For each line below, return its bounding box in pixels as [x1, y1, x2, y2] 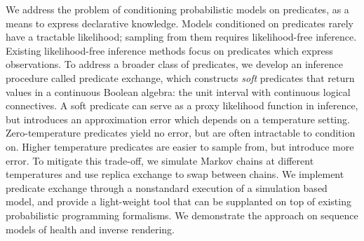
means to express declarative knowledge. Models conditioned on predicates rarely [6, 15, 354, 30]
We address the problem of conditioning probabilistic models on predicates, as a [6, 2, 349, 16]
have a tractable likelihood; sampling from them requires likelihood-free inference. [6, 29, 357, 44]
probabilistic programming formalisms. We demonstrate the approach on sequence [6, 207, 358, 222]
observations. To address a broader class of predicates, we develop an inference [6, 57, 344, 71]
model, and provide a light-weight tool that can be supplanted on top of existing [6, 194, 351, 209]
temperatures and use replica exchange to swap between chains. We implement [6, 167, 344, 181]
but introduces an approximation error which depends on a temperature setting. [6, 111, 350, 126]
